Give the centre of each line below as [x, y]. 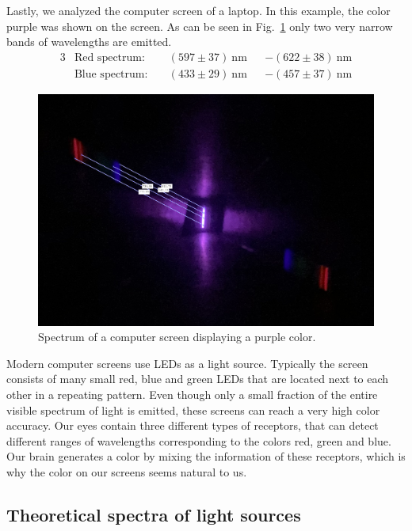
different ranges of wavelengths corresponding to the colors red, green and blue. [199, 440]
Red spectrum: [109, 57]
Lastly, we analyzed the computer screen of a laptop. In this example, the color [198, 10]
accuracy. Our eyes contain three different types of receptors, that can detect [193, 425]
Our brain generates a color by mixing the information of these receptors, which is [206, 456]
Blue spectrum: [111, 74]
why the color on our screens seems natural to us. [127, 471]
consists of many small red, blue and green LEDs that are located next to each [198, 379]
